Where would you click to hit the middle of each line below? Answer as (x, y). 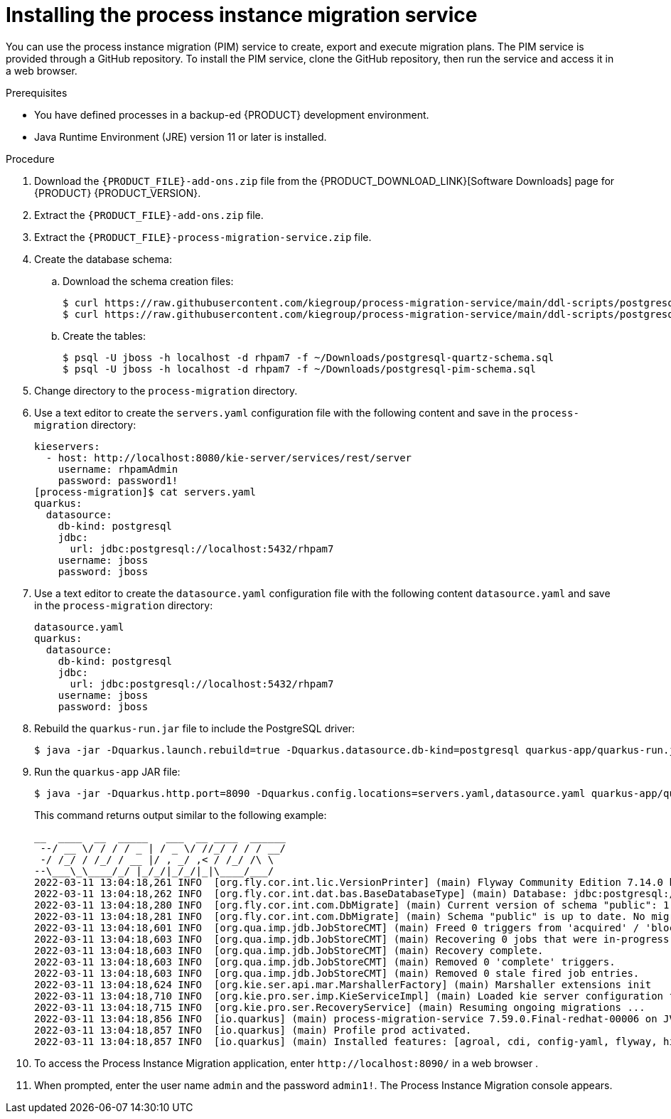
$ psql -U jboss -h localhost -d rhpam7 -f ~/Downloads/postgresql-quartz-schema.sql (308, 357)
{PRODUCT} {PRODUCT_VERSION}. (118, 193)
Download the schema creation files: (148, 281)
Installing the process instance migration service (242, 15)
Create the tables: (104, 336)
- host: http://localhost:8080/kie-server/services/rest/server (229, 457)
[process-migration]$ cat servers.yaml (145, 492)
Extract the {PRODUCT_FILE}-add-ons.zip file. (149, 215)
